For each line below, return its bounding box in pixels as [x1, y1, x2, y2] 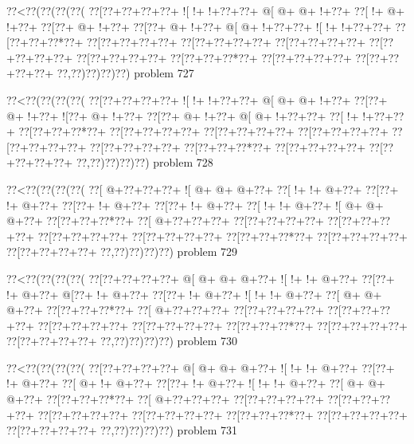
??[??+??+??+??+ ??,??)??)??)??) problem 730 [6, 332, 238, 349]
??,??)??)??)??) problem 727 [57, 65, 194, 81]
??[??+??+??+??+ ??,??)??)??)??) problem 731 [6, 422, 238, 438]
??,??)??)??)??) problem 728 [76, 154, 213, 171]
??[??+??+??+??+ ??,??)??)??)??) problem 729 [6, 243, 238, 260]
